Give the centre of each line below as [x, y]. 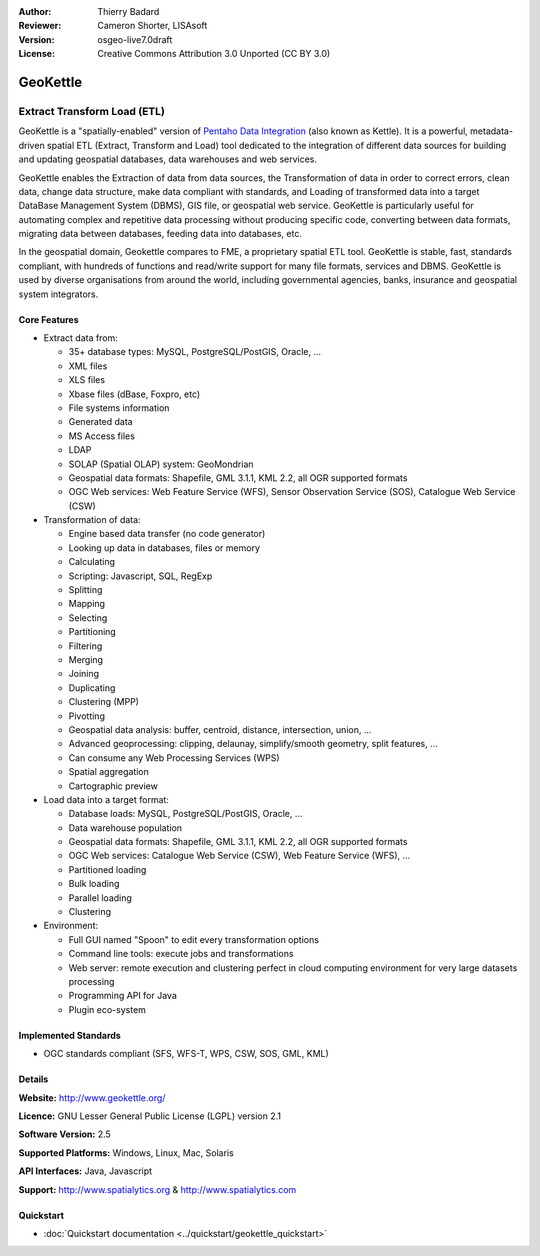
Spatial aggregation [109, 772]
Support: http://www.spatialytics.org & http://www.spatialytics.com [157, 1189]
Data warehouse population [125, 827]
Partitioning [92, 632]
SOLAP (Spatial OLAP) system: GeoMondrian [161, 464]
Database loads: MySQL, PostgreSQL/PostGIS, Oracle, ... [185, 814]
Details [33, 1079]
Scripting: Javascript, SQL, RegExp [140, 576]
